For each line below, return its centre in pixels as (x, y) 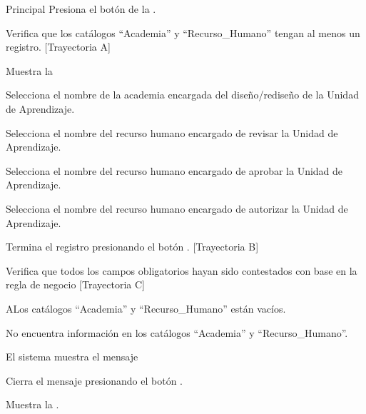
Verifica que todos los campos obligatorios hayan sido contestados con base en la (182, 270)
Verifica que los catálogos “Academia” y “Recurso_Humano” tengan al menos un (183, 32)
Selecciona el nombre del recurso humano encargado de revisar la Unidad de (172, 132)
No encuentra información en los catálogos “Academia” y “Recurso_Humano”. (177, 332)
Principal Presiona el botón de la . (81, 9)
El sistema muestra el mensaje (72, 357)
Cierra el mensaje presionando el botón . (94, 380)
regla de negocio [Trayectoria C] (75, 284)
